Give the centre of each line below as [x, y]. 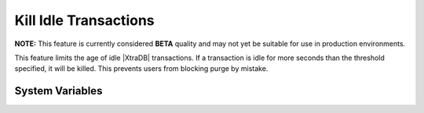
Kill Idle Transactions [84, 20]
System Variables [58, 91]
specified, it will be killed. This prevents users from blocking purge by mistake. [141, 69]
